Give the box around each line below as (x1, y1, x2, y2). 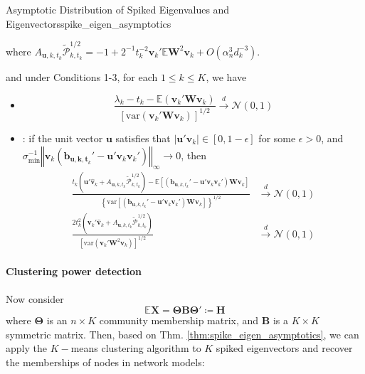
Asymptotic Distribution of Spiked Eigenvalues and (6, 2, 230, 16)
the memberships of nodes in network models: (6, 354, 205, 369)
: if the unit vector (22, 130, 103, 145)
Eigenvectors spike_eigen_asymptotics (6, 16, 171, 31)
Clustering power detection (6, 264, 142, 279)
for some (258, 130, 296, 145)
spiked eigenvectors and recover (216, 341, 353, 356)
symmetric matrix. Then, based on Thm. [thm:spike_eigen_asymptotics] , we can (6, 326, 359, 341)
